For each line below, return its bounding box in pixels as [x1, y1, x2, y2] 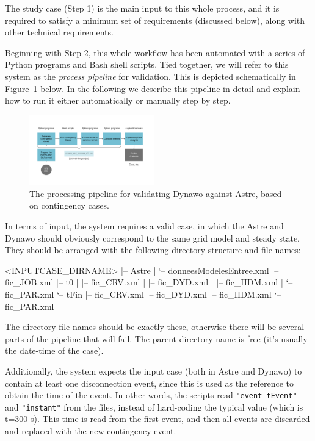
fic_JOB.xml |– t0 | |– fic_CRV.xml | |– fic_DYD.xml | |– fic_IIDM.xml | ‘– [5, 276, 293, 289]
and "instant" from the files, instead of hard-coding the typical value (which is [5, 400, 303, 413]
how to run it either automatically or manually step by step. [5, 94, 231, 107]
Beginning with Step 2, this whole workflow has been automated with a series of [5, 46, 305, 59]
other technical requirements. [5, 26, 114, 38]
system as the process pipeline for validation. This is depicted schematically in [5, 70, 296, 82]
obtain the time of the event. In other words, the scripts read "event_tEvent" [5, 389, 297, 401]
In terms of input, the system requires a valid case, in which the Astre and [5, 220, 284, 232]
